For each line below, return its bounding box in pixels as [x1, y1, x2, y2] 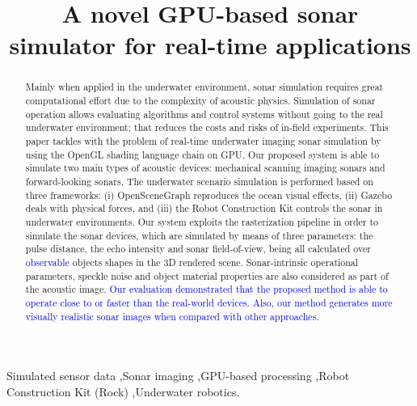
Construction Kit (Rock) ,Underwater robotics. [6, 383, 240, 400]
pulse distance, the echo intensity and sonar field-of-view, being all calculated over [25, 242, 371, 256]
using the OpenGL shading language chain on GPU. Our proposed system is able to [25, 147, 380, 161]
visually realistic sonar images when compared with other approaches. [25, 309, 319, 323]
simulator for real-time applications [9, 28, 411, 61]
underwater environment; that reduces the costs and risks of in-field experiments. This [25, 121, 389, 134]
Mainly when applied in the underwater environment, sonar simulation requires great [25, 80, 384, 94]
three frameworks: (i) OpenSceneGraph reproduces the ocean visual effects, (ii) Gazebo [25, 188, 393, 201]
